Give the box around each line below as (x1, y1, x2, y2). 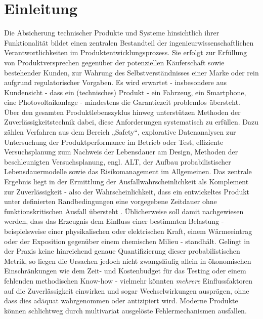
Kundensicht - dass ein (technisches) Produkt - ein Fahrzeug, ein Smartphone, (4, 87, 246, 97)
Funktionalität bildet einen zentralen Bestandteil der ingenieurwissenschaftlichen (4, 37, 254, 48)
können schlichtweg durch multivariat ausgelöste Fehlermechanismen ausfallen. (4, 305, 247, 315)
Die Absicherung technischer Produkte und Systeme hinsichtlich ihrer (4, 27, 220, 38)
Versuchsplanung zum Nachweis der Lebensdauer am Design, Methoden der (4, 146, 238, 157)
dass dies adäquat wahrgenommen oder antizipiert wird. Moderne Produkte (4, 295, 238, 306)
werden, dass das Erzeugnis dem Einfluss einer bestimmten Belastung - (4, 216, 224, 226)
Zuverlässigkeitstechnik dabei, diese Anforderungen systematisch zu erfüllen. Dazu (4, 116, 258, 127)
